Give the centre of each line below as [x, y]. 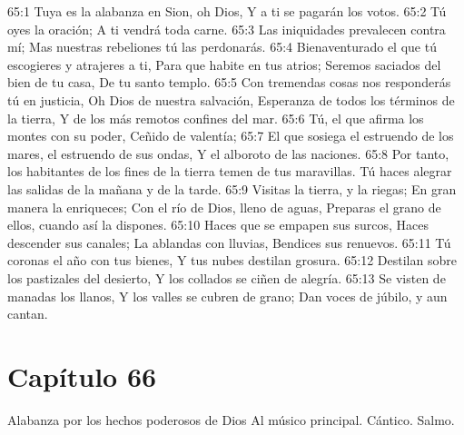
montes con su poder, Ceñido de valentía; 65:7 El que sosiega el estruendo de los [231, 136]
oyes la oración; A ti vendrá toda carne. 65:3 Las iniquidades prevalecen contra [227, 29]
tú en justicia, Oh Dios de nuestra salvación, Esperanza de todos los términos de [231, 99]
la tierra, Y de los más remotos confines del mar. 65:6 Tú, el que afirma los [216, 118]
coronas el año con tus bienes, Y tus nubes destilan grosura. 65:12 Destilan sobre [232, 260]
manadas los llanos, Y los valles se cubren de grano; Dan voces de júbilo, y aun [227, 296]
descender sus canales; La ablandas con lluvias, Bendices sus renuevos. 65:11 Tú [229, 242]
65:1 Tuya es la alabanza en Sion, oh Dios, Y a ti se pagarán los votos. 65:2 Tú [227, 11]
